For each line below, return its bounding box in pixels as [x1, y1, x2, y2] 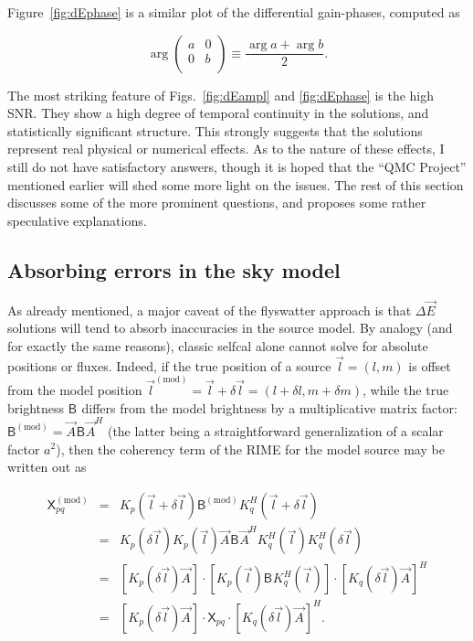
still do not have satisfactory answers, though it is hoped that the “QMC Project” [7, 156, 467, 176]
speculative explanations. [7, 210, 147, 230]
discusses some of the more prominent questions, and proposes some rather [7, 193, 426, 212]
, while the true [362, 380, 449, 400]
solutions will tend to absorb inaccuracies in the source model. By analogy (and [7, 318, 453, 337]
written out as [7, 457, 87, 476]
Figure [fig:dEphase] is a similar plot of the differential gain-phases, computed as [7, 3, 460, 21]
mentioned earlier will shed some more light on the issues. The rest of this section [7, 175, 464, 194]
